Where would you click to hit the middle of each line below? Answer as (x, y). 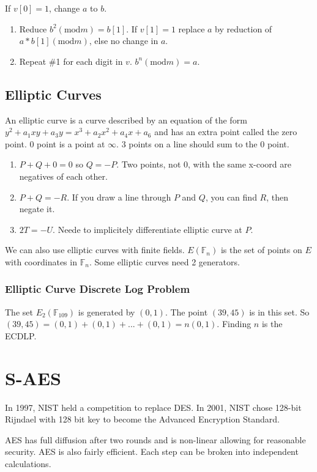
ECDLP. (21, 335)
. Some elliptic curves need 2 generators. (164, 261)
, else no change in (124, 41)
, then (278, 197)
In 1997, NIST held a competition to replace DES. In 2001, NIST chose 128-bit (153, 407)
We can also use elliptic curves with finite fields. (95, 250)
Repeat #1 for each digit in (71, 61)
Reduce (33, 28)
